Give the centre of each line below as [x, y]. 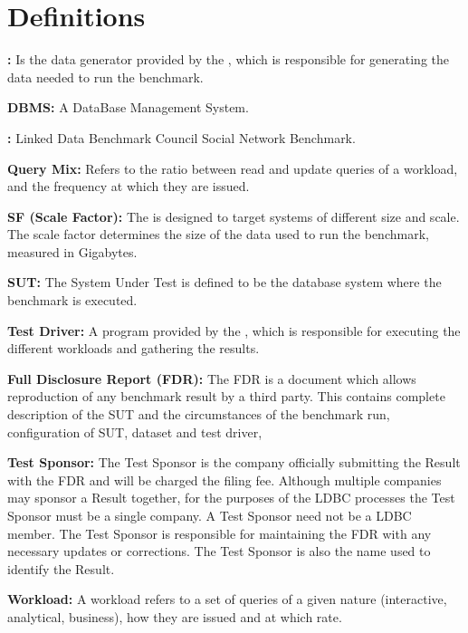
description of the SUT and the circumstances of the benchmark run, [199, 414]
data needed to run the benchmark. [105, 77]
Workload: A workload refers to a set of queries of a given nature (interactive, [227, 599]
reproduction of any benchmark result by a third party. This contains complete [226, 396]
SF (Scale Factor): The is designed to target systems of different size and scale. [234, 216]
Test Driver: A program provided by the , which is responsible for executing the [234, 330]
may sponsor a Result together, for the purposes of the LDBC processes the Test [231, 498]
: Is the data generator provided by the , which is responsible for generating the [229, 59]
